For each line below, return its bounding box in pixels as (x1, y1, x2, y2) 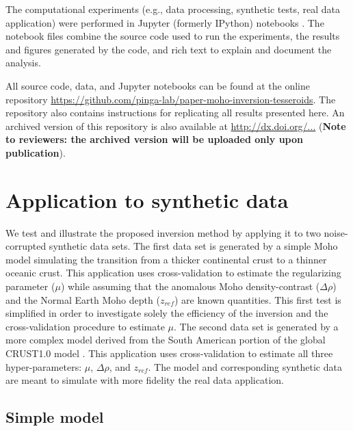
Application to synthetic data (5, 185, 289, 213)
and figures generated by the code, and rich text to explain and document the (5, 42, 332, 56)
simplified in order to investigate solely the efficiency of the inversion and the (5, 306, 328, 320)
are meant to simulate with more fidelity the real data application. (5, 373, 284, 387)
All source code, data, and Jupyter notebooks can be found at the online (5, 78, 310, 92)
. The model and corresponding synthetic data (148, 359, 342, 374)
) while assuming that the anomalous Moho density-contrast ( (60, 279, 320, 293)
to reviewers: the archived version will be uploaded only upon (5, 132, 303, 146)
